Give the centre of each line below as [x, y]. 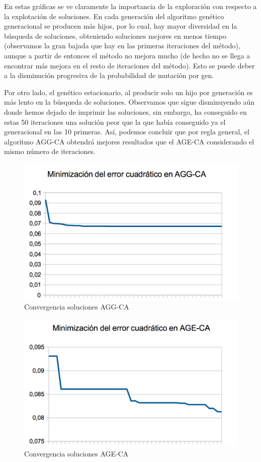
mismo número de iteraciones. [50, 151]
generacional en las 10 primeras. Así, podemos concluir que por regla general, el [127, 132]
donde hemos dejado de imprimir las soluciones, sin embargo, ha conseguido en [125, 111]
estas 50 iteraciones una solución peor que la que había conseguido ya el [115, 122]
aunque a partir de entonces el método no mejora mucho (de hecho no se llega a [127, 55]
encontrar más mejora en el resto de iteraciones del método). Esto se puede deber [129, 65]
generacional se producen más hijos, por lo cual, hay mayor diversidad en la [121, 26]
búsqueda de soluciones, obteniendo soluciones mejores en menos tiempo [115, 35]
